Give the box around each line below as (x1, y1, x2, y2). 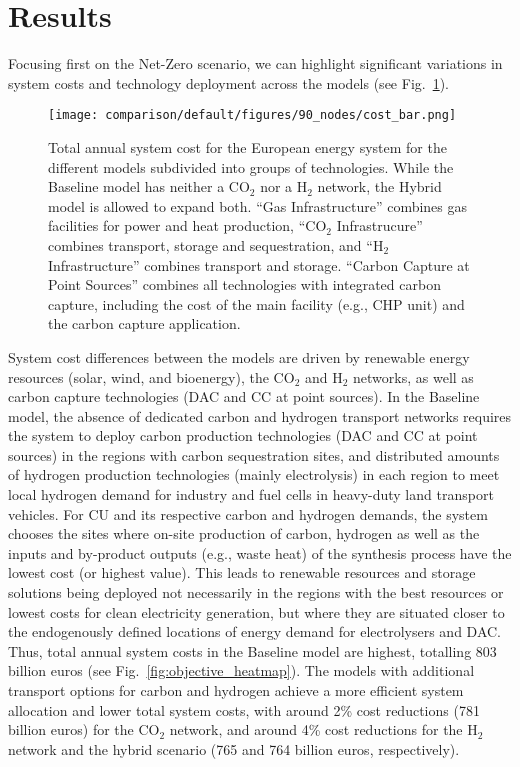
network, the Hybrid (317, 176, 442, 197)
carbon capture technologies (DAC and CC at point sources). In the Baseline (8, 386, 480, 407)
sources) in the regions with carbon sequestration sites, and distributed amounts (8, 444, 500, 465)
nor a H (260, 176, 308, 197)
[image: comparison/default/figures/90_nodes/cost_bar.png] (48, 108, 457, 123)
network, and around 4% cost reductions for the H (169, 719, 478, 740)
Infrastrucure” (336, 215, 423, 236)
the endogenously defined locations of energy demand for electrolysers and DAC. (8, 621, 501, 642)
